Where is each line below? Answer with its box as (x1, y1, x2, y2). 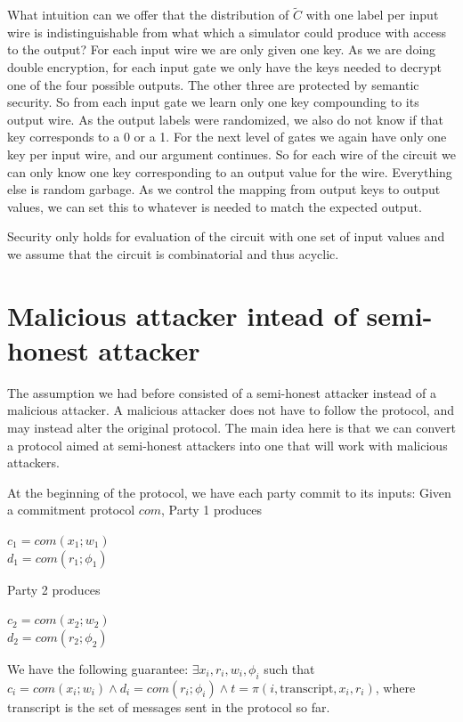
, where (375, 677, 416, 696)
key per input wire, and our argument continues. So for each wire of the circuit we (7, 144, 456, 163)
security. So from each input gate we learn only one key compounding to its (7, 93, 419, 111)
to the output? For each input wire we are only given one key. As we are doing (7, 40, 436, 59)
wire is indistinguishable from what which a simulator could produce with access (7, 22, 446, 41)
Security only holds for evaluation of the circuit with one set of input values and (7, 227, 445, 246)
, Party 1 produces (160, 500, 263, 519)
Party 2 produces (7, 580, 101, 598)
